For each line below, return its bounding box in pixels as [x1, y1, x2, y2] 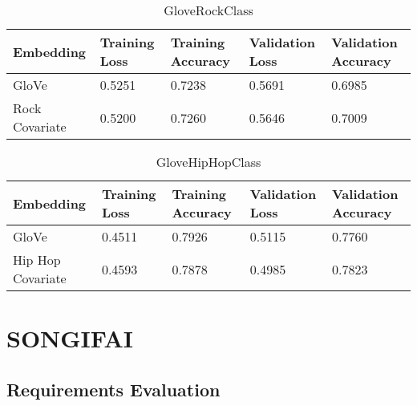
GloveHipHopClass [156, 152, 261, 171]
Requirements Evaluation [6, 376, 221, 401]
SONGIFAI [6, 322, 134, 355]
